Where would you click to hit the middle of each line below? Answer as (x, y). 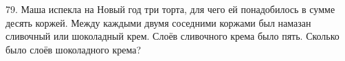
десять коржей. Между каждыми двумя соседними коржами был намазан (158, 22)
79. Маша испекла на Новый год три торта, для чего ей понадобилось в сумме (170, 9)
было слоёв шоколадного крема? (74, 49)
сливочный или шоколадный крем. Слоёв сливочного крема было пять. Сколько (172, 36)
